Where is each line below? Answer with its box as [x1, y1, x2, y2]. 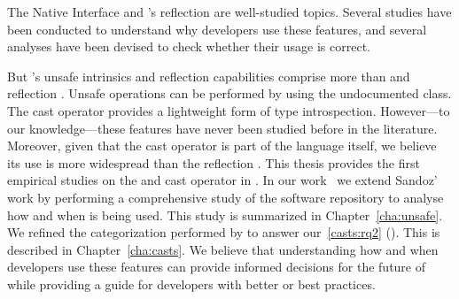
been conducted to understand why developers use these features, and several [7, 19, 427, 38]
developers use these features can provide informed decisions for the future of [7, 257, 426, 276]
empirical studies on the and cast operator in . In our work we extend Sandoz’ [7, 171, 438, 189]
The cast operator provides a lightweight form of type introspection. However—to [7, 101, 450, 119]
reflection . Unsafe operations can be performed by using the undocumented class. [7, 84, 452, 103]
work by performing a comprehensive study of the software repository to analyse [7, 188, 444, 206]
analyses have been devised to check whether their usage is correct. [7, 37, 370, 56]
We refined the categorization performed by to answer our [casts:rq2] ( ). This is [7, 223, 440, 241]
